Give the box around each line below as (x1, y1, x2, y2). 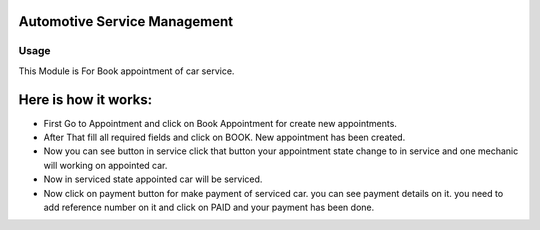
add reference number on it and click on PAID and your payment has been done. (43, 201, 375, 214)
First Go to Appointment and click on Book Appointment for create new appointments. (43, 117, 397, 129)
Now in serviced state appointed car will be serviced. (43, 173, 263, 185)
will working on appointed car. (43, 159, 168, 171)
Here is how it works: (18, 91, 153, 108)
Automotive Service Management (18, 13, 234, 30)
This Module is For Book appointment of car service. (18, 65, 235, 77)
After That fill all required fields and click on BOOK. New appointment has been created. (43, 131, 406, 144)
